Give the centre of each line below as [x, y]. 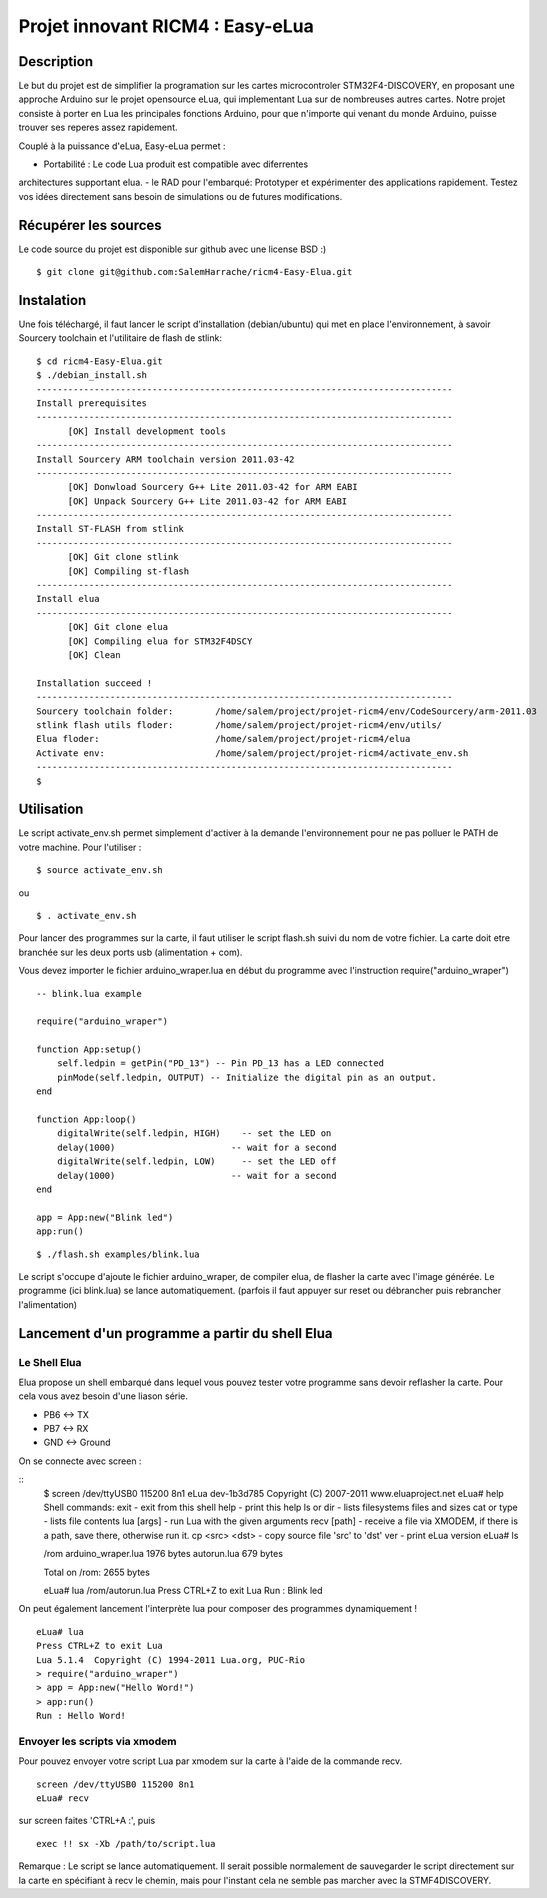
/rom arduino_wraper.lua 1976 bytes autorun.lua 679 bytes [163, 1554]
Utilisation [51, 809]
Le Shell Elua [50, 1362]
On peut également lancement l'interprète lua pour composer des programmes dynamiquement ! [218, 1609]
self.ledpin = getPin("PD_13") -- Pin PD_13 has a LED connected [220, 1063]
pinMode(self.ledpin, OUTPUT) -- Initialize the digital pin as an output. [246, 1077]
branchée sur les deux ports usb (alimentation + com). [130, 952]
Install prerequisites [92, 403]
